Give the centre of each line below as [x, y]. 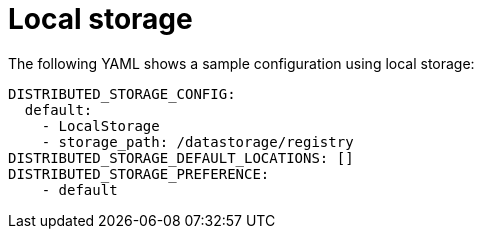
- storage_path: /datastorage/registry [197, 141]
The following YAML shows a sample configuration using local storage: [241, 63]
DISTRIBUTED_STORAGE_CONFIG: [122, 93]
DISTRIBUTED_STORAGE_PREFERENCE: [139, 173]
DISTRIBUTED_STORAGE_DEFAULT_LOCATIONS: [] [181, 157]
